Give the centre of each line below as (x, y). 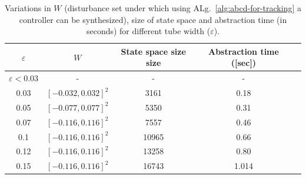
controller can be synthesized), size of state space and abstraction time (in (153, 19)
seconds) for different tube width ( (148, 31)
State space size (153, 51)
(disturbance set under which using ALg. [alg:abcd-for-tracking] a (183, 8)
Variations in (28, 8)
